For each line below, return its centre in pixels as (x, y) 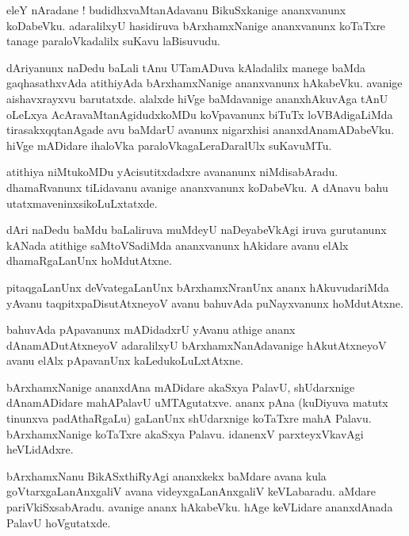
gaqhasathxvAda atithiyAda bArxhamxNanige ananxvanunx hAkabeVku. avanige (204, 83)
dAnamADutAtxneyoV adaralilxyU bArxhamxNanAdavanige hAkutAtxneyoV (197, 345)
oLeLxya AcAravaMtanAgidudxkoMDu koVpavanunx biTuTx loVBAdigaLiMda (200, 114)
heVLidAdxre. (40, 449)
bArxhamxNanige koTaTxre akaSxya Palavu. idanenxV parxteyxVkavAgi (185, 433)
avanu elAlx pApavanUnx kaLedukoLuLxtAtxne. (125, 360)
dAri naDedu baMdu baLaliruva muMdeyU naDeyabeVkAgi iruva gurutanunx (197, 230)
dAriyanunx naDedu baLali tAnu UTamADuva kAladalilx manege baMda (186, 67)
